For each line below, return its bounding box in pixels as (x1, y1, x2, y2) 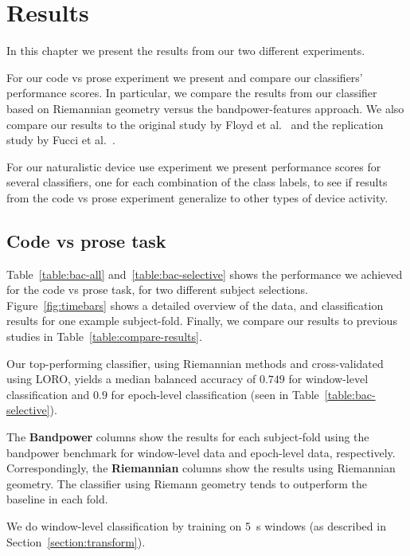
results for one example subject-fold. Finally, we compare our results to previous (6, 312, 397, 329)
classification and (6, 386, 90, 402)
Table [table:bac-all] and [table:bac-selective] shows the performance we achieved (6, 265, 403, 282)
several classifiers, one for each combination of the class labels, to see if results (6, 174, 388, 190)
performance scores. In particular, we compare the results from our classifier (6, 84, 377, 101)
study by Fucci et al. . (6, 131, 115, 148)
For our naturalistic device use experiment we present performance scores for (6, 158, 381, 174)
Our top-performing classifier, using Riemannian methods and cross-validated (6, 354, 384, 371)
